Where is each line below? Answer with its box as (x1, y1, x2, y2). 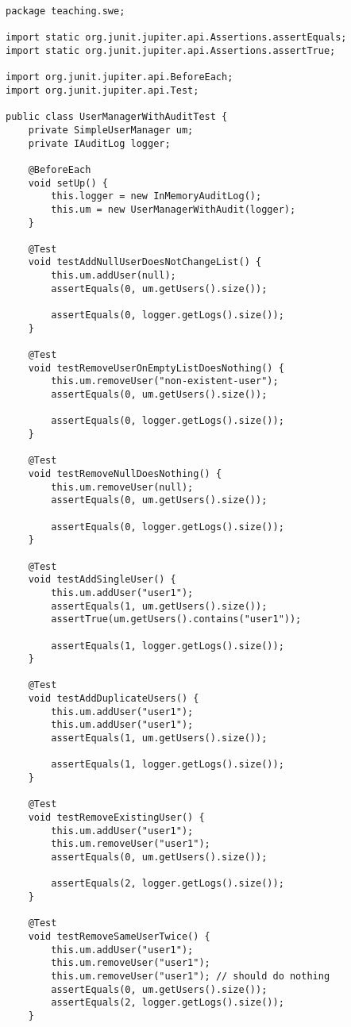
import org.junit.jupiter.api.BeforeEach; (6, 71, 233, 83)
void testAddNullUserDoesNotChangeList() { (28, 256, 262, 268)
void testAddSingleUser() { (28, 574, 176, 586)
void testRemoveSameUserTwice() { (28, 930, 210, 942)
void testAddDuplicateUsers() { (28, 693, 199, 705)
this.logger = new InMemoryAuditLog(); (51, 190, 262, 202)
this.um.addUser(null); (51, 270, 176, 282)
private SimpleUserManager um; (28, 124, 194, 136)
